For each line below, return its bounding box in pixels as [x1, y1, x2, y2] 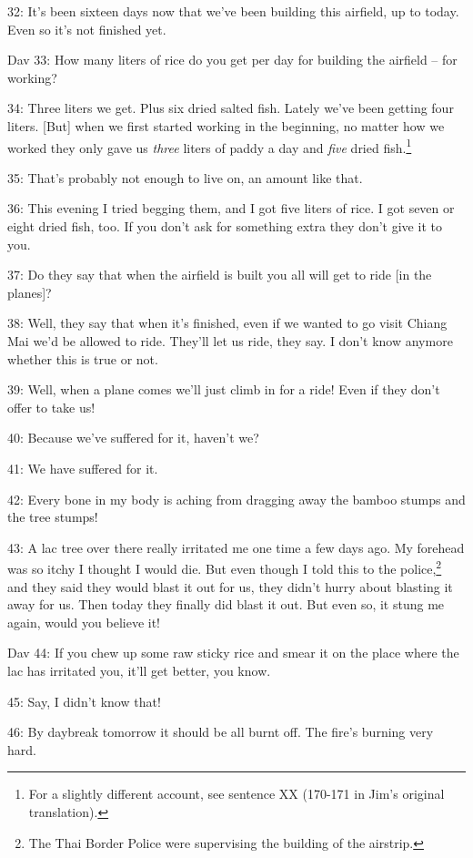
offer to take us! [7, 397, 96, 416]
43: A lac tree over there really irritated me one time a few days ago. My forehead [7, 537, 465, 557]
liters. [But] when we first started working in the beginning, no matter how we [7, 116, 445, 135]
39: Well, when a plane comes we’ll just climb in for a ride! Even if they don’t [7, 380, 440, 399]
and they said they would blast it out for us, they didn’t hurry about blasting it [7, 577, 453, 596]
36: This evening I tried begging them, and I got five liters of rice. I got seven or [7, 199, 455, 218]
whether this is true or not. [7, 349, 158, 368]
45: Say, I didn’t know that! [7, 691, 161, 710]
